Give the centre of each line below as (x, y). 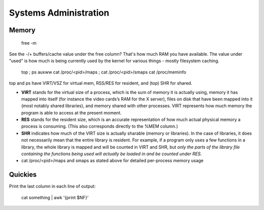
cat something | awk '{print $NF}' (55, 197)
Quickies (23, 175)
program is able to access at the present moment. (71, 113)
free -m (29, 43)
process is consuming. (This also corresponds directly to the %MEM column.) (100, 126)
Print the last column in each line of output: (52, 187)
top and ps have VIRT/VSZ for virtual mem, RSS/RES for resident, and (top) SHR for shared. (101, 83)
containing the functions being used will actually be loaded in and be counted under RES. (112, 154)
